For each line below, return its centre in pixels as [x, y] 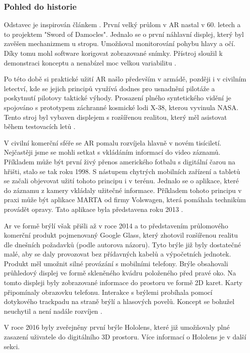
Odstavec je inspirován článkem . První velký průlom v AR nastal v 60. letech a [122, 24]
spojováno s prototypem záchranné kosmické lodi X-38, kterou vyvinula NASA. [121, 107]
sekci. [12, 346]
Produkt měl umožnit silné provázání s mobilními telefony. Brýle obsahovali [116, 263]
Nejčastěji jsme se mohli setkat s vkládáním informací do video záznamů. [112, 152]
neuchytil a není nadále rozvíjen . [53, 311]
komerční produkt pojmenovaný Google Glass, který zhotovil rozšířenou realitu [121, 235]
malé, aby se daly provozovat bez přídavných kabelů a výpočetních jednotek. [118, 254]
